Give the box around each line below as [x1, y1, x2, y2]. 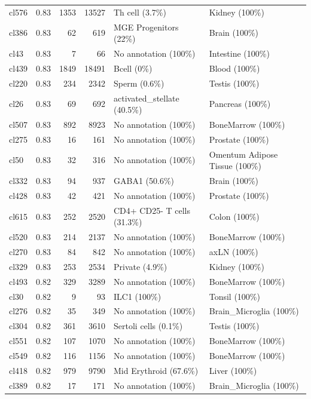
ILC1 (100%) [114, 290, 161, 302]
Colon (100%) [209, 210, 260, 222]
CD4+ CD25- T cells [114, 204, 191, 216]
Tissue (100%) [209, 159, 261, 172]
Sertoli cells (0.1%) [114, 320, 183, 332]
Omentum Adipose [209, 148, 278, 160]
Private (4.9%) [114, 260, 167, 272]
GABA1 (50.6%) [114, 174, 175, 187]
